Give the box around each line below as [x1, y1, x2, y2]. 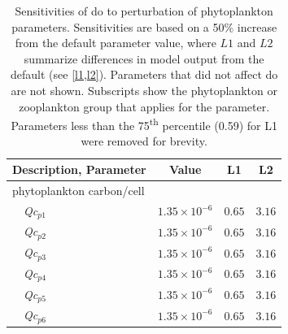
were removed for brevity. [81, 132, 207, 150]
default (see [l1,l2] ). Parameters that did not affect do [11, 66, 278, 83]
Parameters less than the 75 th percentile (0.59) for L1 [11, 115, 277, 133]
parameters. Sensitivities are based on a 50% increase [11, 18, 277, 35]
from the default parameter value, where [15, 34, 216, 51]
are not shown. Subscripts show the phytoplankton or [11, 81, 277, 98]
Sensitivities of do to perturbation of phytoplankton [15, 2, 273, 19]
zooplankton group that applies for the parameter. [19, 98, 270, 115]
